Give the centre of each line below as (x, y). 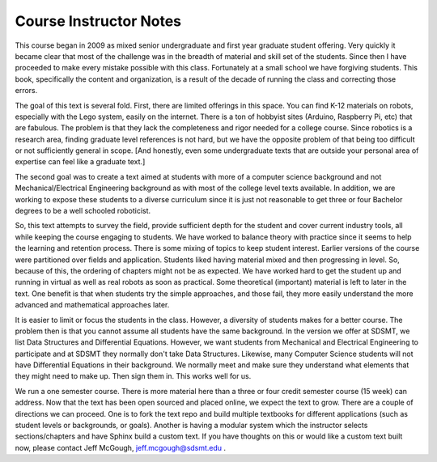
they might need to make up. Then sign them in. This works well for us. (133, 376)
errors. (26, 91)
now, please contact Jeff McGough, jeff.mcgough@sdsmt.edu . (121, 447)
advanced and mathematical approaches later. (92, 305)
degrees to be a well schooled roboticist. (83, 211)
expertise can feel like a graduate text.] (80, 162)
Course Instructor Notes (98, 21)
